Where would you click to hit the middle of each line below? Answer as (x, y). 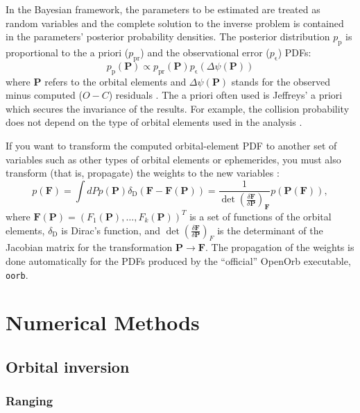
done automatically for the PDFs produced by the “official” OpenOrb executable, (178, 260)
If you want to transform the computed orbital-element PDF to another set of (171, 145)
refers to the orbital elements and (115, 81)
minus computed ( (44, 95)
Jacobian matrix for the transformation (89, 247)
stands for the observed (281, 81)
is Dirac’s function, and (111, 230)
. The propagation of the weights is (280, 247)
